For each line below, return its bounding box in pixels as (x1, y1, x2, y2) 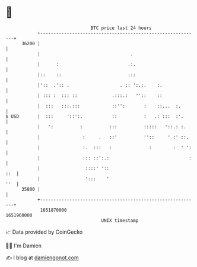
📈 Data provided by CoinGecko (5, 228, 83, 235)
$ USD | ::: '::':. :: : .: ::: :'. (5, 113, 184, 120)
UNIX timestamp (101, 217, 139, 224)
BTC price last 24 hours (90, 25, 152, 31)
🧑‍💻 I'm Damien (5, 242, 42, 249)
